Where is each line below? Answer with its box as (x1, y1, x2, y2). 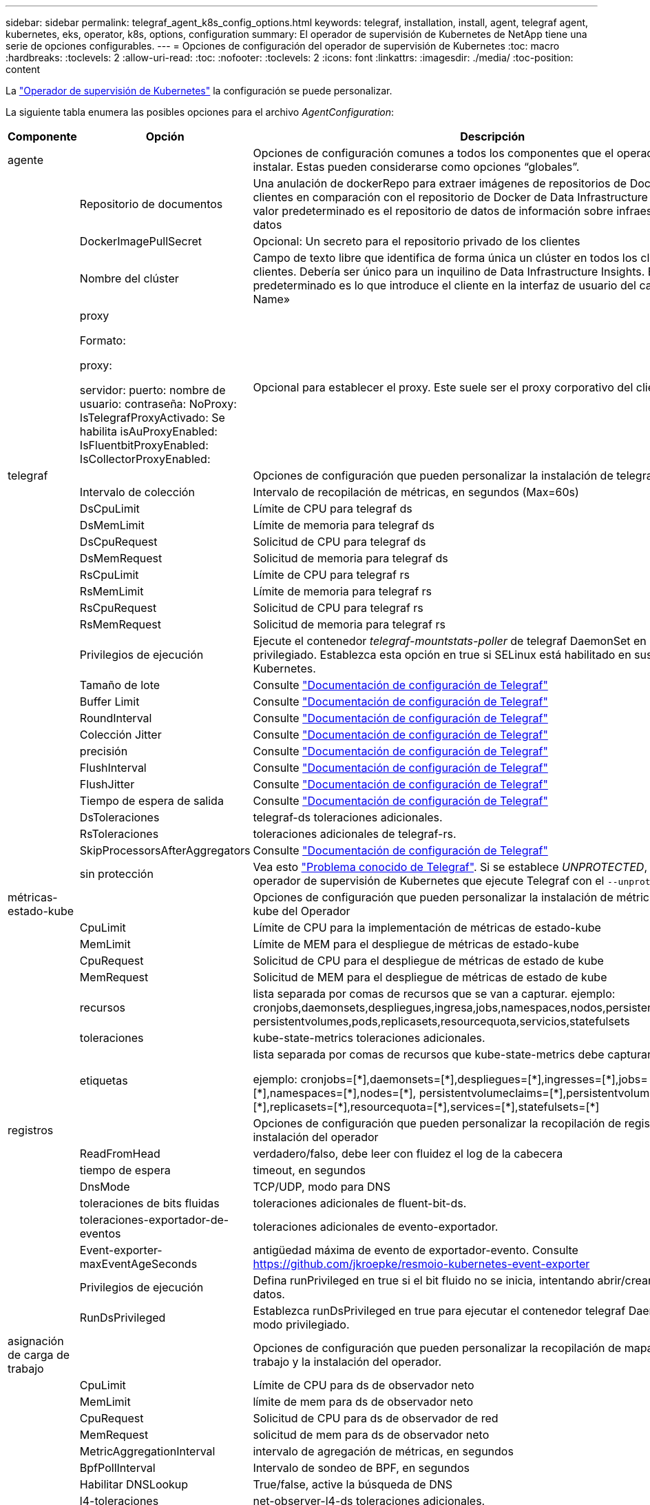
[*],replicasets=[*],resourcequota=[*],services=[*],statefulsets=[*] (253, 1100, 600, 1114)
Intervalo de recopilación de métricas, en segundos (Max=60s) (253, 485, 579, 499)
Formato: (79, 334, 126, 347)
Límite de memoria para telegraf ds (253, 518, 434, 532)
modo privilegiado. (253, 1318, 350, 1331)
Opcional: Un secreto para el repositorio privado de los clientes (253, 234, 580, 248)
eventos (79, 1227, 121, 1240)
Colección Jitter (79, 728, 162, 741)
